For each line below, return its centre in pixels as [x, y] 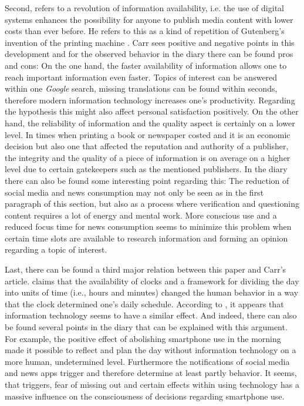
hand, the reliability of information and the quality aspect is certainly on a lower [150, 123]
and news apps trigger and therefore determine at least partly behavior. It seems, [151, 373]
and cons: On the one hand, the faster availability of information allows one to [146, 65]
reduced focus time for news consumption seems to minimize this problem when [148, 227]
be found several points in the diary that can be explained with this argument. [146, 327]
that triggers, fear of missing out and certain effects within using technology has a [152, 384]
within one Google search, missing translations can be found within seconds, [141, 88]
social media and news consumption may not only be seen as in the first [134, 192]
